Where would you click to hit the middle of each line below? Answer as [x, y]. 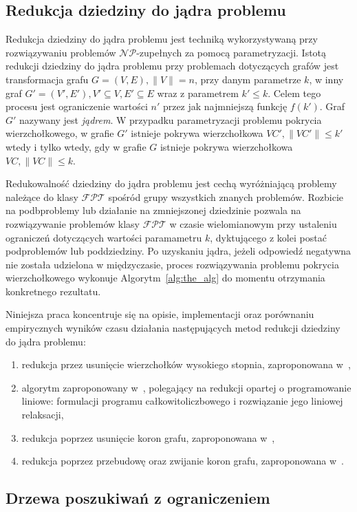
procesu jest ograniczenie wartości [77, 106]
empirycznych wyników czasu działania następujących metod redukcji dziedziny [173, 328]
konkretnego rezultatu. [53, 291]
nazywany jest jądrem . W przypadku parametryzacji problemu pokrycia [171, 119]
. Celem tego [294, 93]
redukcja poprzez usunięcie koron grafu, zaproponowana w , [148, 437]
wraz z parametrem [198, 93]
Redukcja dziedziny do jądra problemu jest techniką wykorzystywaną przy [162, 39]
